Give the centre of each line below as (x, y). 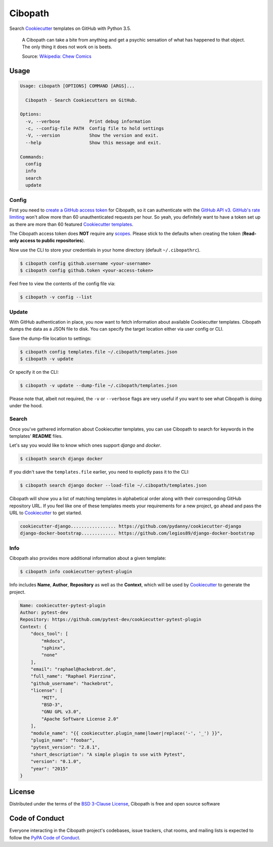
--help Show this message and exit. (94, 143)
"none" (49, 655)
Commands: (32, 157)
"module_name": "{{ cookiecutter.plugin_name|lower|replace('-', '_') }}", (127, 733)
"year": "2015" (49, 769)
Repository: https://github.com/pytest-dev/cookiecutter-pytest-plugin (111, 620)
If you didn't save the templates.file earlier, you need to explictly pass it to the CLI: (99, 472)
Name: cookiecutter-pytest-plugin (63, 605)
